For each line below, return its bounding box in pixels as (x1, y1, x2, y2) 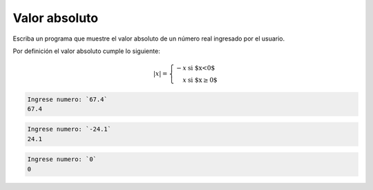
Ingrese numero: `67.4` (27, 95, 108, 103)
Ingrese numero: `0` (27, 156, 97, 163)
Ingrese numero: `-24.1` (27, 125, 112, 134)
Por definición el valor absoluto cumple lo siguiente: (12, 47, 160, 55)
